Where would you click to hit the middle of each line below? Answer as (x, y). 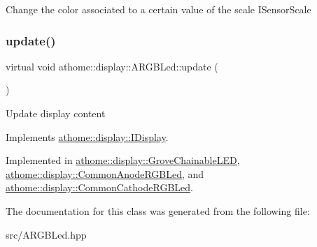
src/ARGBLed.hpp (46, 234)
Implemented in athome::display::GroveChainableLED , (123, 160)
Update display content (56, 113)
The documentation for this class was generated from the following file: (158, 210)
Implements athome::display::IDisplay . (87, 136)
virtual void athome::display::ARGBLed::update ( (112, 66)
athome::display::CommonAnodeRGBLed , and (105, 173)
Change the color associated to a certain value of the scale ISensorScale (158, 9)
